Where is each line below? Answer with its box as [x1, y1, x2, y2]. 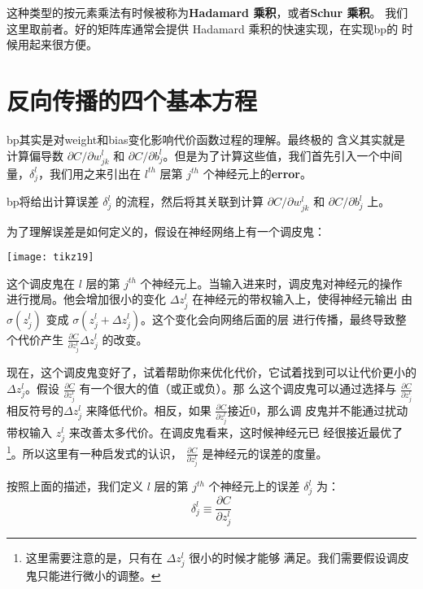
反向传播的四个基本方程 [7, 83, 258, 116]
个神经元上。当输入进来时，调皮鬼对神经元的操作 [140, 274, 403, 291]
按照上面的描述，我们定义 [7, 478, 143, 495]
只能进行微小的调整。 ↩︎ [37, 567, 161, 584]
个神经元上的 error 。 [203, 164, 312, 181]
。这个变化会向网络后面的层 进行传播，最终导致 [141, 310, 395, 327]
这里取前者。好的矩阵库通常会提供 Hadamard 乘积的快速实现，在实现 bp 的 [7, 20, 399, 37]
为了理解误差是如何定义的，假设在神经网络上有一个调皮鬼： [7, 222, 325, 239]
